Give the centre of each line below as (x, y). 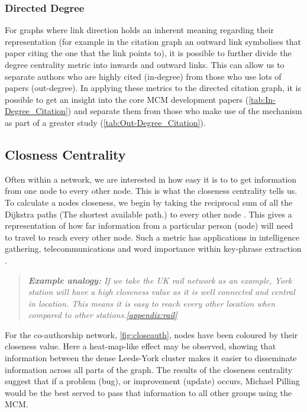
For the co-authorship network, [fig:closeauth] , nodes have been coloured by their (151, 334)
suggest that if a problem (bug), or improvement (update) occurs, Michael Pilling (152, 381)
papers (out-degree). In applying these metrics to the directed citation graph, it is (153, 88)
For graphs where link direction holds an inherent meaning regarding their (139, 30)
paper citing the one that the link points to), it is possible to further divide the (148, 53)
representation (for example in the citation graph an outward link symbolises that (153, 41)
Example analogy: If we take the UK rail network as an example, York (160, 280)
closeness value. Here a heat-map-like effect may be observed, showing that (140, 346)
